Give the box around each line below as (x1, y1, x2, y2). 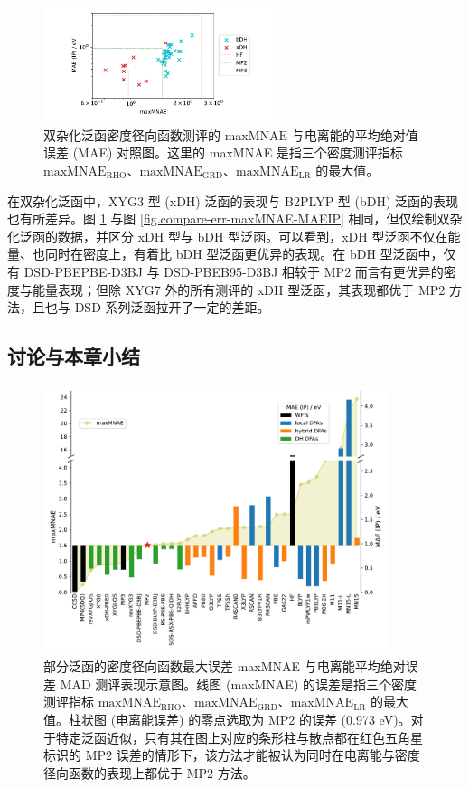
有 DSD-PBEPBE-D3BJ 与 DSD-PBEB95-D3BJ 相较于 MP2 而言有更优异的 (7, 261, 444, 280)
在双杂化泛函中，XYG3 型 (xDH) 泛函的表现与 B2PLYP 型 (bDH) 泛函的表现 (7, 191, 459, 210)
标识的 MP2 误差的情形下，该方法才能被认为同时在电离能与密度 (43, 745, 420, 764)
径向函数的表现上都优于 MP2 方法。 (43, 763, 256, 782)
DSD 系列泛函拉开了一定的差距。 (74, 298, 270, 317)
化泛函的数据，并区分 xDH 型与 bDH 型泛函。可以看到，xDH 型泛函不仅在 (7, 226, 448, 245)
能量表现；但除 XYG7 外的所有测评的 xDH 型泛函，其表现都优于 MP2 (32, 280, 446, 299)
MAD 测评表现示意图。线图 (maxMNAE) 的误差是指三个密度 (60, 674, 417, 693)
